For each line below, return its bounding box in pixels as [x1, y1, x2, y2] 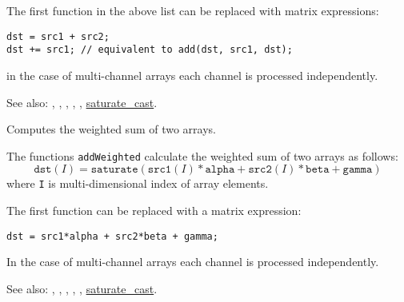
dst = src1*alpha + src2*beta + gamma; [6, 230, 218, 242]
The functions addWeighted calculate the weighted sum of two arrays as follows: [6, 147, 398, 164]
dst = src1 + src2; [6, 30, 110, 42]
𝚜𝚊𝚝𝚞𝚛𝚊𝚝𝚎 [90, 164, 138, 176]
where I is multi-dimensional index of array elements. [6, 175, 269, 192]
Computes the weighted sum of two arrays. [6, 121, 216, 137]
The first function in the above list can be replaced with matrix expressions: [6, 2, 379, 18]
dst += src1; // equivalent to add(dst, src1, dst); [6, 44, 293, 56]
